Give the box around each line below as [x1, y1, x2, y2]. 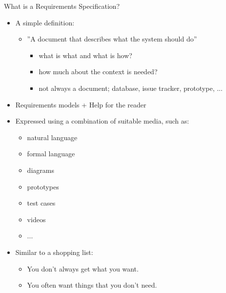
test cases [27, 198, 56, 208]
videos [27, 214, 46, 224]
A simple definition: [15, 17, 75, 27]
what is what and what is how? [39, 50, 132, 60]
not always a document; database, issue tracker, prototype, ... [39, 83, 223, 93]
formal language [27, 148, 75, 159]
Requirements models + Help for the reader [15, 99, 146, 109]
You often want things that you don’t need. [27, 280, 157, 290]
